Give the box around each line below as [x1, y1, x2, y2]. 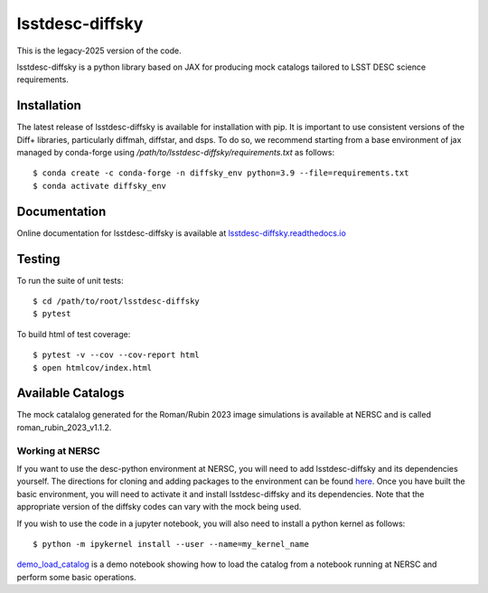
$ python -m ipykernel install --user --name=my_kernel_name [33, 539, 309, 549]
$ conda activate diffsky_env [33, 181, 167, 191]
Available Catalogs [16, 385, 126, 401]
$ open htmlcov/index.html [33, 362, 153, 372]
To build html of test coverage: [16, 328, 131, 339]
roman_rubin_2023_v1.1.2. [16, 421, 112, 433]
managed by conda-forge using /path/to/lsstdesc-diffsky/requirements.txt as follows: [16, 147, 334, 158]
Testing [16, 251, 61, 267]
